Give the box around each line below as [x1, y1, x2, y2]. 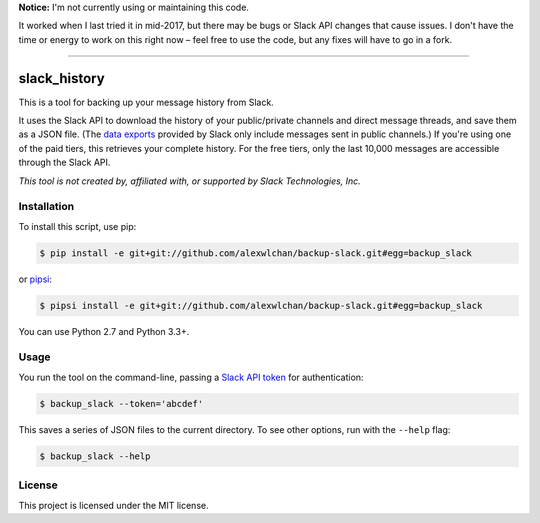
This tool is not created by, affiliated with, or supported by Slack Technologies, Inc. [18, 175, 362, 187]
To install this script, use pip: [18, 220, 137, 232]
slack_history [18, 70, 105, 87]
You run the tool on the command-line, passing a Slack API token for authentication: [18, 371, 364, 383]
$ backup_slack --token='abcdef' [39, 398, 204, 409]
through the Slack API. [18, 156, 111, 169]
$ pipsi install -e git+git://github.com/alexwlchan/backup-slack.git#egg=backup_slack [39, 300, 483, 311]
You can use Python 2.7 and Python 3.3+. [18, 325, 190, 337]
